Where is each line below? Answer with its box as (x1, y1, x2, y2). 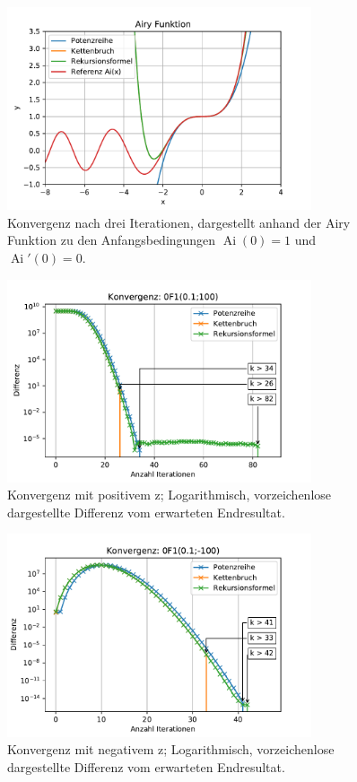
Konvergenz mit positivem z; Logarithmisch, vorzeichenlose (7, 485, 332, 504)
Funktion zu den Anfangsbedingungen (7, 230, 216, 249)
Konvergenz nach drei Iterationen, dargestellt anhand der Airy (7, 213, 351, 231)
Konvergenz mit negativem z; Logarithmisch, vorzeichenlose (7, 740, 335, 759)
